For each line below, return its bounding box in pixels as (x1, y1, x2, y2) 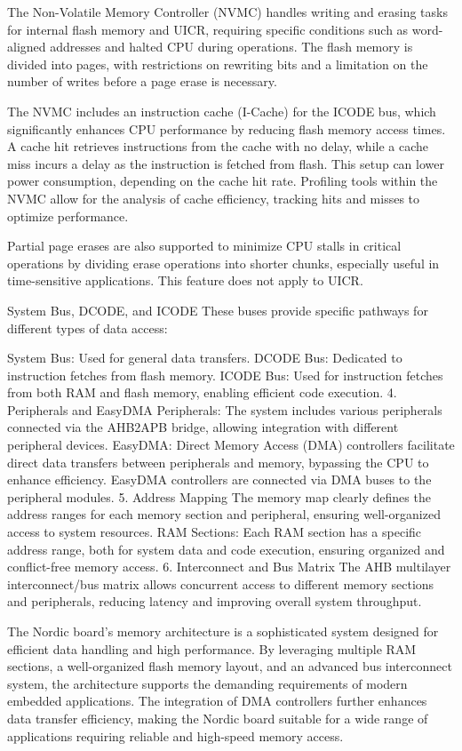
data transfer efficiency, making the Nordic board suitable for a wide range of (7, 708, 428, 727)
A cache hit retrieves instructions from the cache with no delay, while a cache (7, 137, 428, 156)
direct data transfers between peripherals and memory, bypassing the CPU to (7, 452, 429, 471)
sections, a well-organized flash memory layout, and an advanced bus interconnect (7, 657, 452, 675)
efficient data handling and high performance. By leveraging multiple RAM (7, 639, 417, 658)
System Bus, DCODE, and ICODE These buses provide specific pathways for (7, 300, 428, 319)
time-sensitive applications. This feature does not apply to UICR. (7, 271, 363, 290)
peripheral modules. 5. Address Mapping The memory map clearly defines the (7, 487, 431, 506)
